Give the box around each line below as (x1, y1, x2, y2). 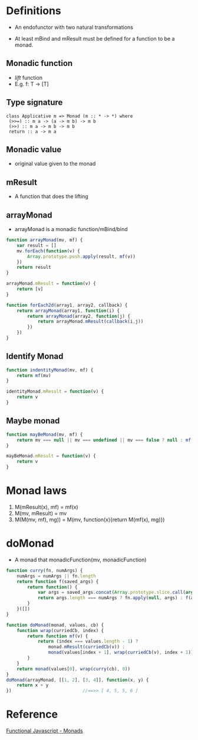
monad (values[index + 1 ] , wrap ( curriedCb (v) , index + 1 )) (48, 650, 194, 656)
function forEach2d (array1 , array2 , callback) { (6, 302, 128, 308)
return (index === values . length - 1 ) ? (37, 639, 138, 644)
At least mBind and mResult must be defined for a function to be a (14, 35, 175, 42)
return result (16, 264, 51, 271)
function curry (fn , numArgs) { (6, 567, 83, 573)
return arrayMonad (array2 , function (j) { (27, 313, 131, 319)
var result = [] (16, 242, 57, 248)
